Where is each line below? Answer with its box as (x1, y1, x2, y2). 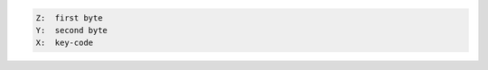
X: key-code (35, 38, 94, 48)
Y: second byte (35, 25, 108, 35)
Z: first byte (35, 13, 103, 22)
